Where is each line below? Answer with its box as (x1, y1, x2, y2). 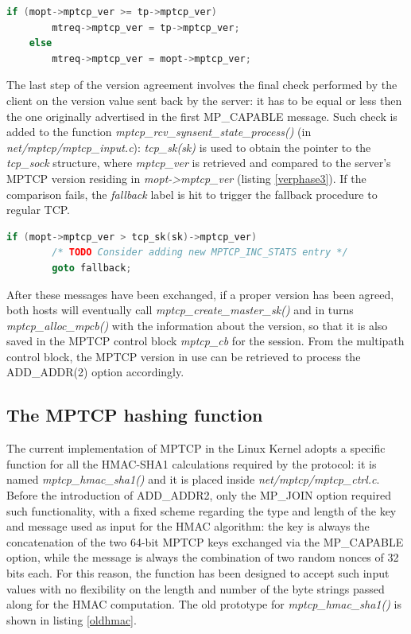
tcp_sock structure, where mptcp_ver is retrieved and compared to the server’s (6, 154, 391, 171)
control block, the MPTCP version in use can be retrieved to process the (6, 348, 361, 364)
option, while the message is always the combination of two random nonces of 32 (6, 549, 399, 566)
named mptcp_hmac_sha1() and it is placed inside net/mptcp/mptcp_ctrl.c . (6, 471, 380, 488)
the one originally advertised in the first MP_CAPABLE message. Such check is (6, 107, 397, 124)
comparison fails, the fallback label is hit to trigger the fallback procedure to (6, 185, 378, 202)
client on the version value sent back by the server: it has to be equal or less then (6, 91, 402, 108)
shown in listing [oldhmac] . (6, 611, 137, 628)
